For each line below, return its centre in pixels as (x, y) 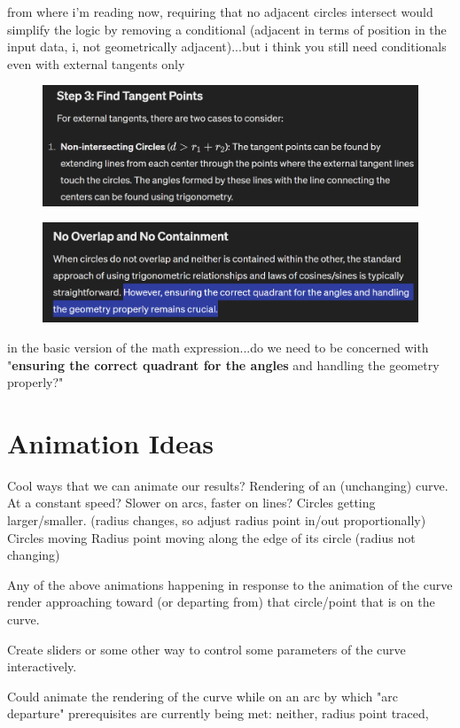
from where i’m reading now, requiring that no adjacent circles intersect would (220, 12)
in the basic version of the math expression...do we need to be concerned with (218, 347)
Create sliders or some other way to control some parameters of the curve (207, 649)
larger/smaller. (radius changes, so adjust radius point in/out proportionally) (217, 520)
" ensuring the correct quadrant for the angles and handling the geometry (223, 364)
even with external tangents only (96, 63)
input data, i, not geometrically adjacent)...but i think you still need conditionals (227, 46)
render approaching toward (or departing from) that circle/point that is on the (221, 602)
